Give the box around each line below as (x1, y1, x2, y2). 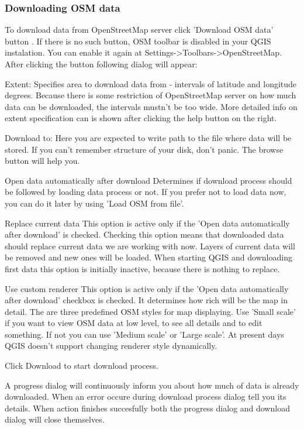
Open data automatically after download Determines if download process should (5, 174, 292, 186)
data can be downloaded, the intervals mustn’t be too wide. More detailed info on (5, 100, 298, 112)
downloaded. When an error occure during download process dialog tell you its (5, 390, 286, 403)
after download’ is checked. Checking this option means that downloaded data (5, 228, 284, 241)
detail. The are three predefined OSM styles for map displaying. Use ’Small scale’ (5, 305, 296, 317)
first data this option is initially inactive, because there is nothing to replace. (5, 262, 280, 274)
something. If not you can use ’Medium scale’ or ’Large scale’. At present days (5, 328, 284, 340)
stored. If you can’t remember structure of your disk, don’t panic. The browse (5, 143, 284, 155)
